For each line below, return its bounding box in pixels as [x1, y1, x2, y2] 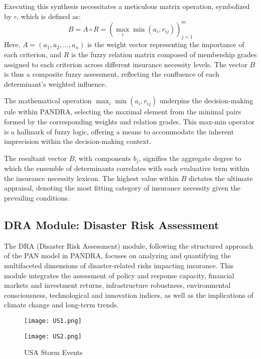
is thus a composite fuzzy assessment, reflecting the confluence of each [4, 69, 219, 79]
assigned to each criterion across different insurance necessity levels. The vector [4, 59, 247, 69]
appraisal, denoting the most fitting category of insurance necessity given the [4, 183, 241, 193]
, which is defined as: [17, 11, 81, 21]
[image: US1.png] [24, 317, 82, 325]
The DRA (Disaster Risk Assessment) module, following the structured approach [4, 240, 253, 251]
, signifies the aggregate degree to [139, 152, 241, 163]
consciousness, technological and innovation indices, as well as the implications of [4, 289, 253, 300]
